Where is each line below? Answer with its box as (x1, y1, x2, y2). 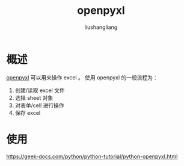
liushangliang (84, 23, 118, 31)
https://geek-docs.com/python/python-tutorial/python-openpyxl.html (6, 153, 178, 160)
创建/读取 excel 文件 (14, 87, 65, 94)
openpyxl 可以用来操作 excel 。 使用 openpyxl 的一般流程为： (6, 73, 158, 81)
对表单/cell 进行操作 (14, 102, 64, 109)
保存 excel (14, 109, 41, 116)
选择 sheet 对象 (14, 94, 54, 101)
